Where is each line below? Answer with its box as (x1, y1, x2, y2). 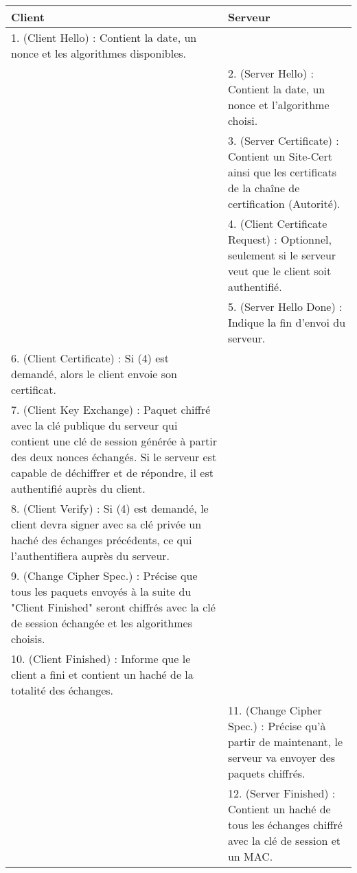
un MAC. (227, 848, 273, 864)
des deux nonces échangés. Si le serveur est (11, 449, 217, 465)
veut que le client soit (227, 263, 332, 279)
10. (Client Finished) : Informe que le (11, 651, 191, 666)
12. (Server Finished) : (227, 785, 336, 801)
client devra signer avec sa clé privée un (11, 516, 202, 532)
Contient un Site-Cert (227, 148, 332, 164)
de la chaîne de (227, 180, 300, 196)
